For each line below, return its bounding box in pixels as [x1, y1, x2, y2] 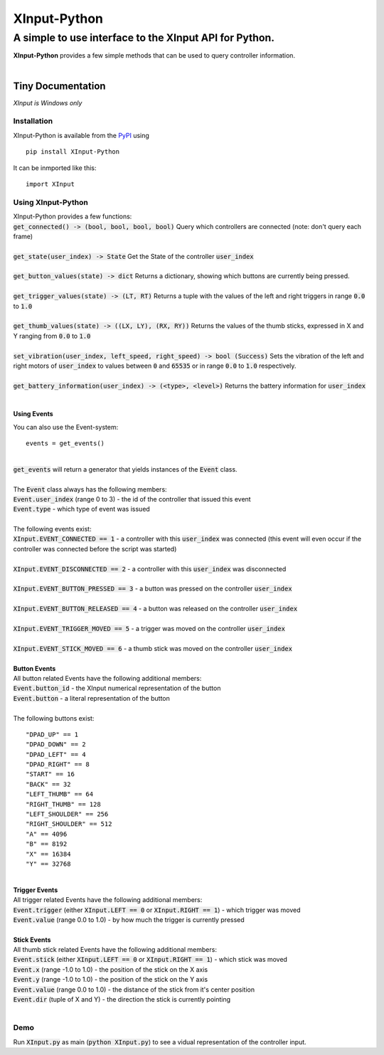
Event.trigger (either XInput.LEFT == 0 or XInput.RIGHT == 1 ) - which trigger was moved [13, 906, 301, 914]
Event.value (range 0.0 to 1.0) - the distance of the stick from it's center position [13, 985, 255, 994]
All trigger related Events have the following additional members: [13, 896, 203, 904]
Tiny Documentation [13, 80, 106, 92]
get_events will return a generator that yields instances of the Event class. [13, 465, 238, 473]
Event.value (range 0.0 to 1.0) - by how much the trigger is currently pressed [13, 915, 245, 924]
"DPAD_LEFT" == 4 [26, 751, 86, 758]
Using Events [13, 410, 53, 418]
